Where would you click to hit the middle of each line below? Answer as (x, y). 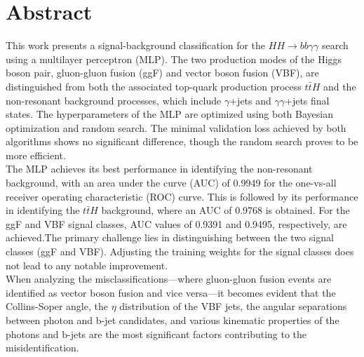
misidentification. (42, 348)
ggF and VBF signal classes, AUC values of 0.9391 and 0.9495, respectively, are (176, 223)
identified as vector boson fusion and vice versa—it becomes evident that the (171, 292)
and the (339, 86)
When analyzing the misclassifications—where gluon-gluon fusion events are (169, 279)
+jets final (307, 100)
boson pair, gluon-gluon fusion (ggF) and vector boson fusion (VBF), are (162, 73)
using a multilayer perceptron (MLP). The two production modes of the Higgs (174, 59)
